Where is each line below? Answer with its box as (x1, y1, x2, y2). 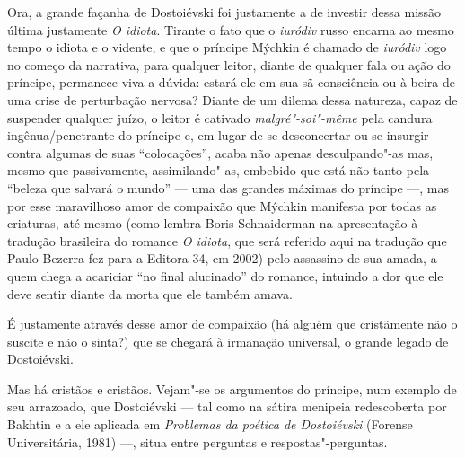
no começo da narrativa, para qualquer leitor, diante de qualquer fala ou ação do (7, 55, 451, 74)
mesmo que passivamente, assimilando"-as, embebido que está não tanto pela (7, 161, 430, 180)
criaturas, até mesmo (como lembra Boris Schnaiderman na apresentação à (7, 214, 418, 233)
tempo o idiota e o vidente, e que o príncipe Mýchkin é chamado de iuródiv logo (7, 38, 447, 57)
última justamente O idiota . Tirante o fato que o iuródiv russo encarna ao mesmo (7, 20, 454, 39)
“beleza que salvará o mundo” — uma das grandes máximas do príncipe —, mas (7, 178, 450, 197)
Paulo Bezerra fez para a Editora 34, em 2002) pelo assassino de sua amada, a (7, 249, 437, 268)
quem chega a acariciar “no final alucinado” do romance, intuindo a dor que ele (7, 266, 443, 285)
